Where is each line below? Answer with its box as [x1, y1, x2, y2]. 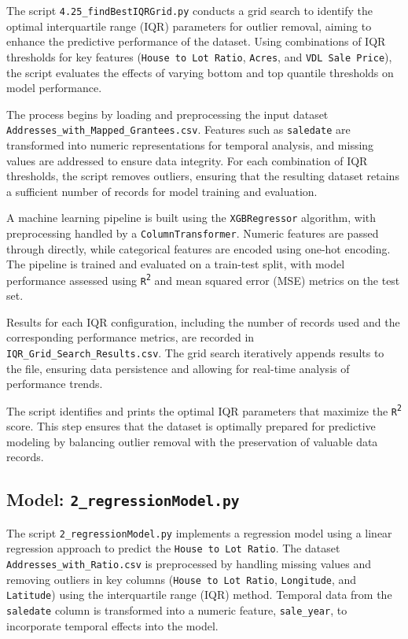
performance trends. [6, 375, 103, 392]
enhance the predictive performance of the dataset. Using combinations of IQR [6, 33, 386, 50]
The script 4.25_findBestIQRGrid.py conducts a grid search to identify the [6, 2, 373, 18]
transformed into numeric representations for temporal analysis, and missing [6, 136, 374, 153]
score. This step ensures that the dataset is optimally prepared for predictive [6, 418, 376, 434]
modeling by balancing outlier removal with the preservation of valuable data [6, 433, 378, 449]
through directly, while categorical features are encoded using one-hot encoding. [6, 240, 391, 257]
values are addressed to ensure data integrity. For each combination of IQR [6, 152, 368, 168]
